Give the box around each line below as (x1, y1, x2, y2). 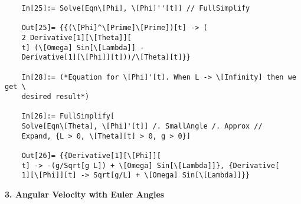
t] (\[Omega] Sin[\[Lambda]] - (21, 43, 145, 52)
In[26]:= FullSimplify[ (21, 112, 115, 121)
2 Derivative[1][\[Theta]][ (21, 33, 132, 42)
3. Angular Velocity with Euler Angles (5, 187, 165, 200)
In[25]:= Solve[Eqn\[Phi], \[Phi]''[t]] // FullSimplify (21, 4, 250, 12)
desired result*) (21, 92, 90, 101)
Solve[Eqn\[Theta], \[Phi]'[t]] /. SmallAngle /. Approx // (21, 121, 263, 130)
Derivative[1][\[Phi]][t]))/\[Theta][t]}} (21, 53, 191, 62)
